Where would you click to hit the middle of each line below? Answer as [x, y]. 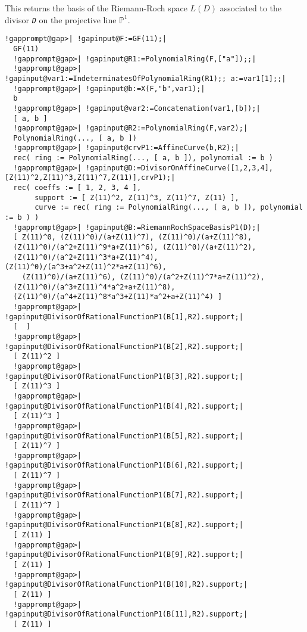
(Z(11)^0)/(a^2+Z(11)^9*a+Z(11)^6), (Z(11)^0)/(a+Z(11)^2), [135, 247]
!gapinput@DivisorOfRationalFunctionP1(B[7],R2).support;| [124, 495]
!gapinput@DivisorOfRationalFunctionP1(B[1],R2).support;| [124, 317]
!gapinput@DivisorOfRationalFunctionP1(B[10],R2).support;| [126, 585]
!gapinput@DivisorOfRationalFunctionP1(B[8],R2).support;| [124, 525]
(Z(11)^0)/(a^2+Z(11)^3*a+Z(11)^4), [86, 257]
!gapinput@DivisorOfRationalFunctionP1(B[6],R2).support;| [124, 466]
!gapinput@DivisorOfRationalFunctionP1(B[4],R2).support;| [124, 406]
